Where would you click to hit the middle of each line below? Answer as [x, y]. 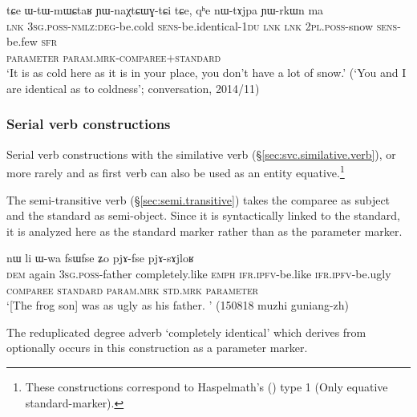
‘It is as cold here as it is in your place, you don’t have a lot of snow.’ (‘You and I [206, 73]
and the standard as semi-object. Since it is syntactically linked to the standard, [203, 215]
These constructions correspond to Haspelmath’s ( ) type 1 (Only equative [206, 386]
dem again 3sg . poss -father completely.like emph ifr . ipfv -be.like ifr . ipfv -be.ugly [199, 273]
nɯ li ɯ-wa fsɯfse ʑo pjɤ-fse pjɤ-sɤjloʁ [100, 258]
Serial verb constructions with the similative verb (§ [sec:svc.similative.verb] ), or [201, 154]
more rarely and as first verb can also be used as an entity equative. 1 [176, 172]
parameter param [50, 57]
